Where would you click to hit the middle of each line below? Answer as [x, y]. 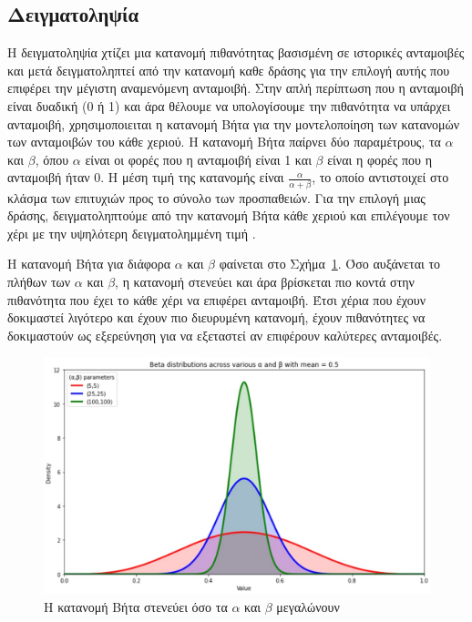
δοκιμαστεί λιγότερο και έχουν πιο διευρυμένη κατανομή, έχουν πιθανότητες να [216, 317]
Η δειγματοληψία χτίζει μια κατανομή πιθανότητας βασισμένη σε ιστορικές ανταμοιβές [236, 52]
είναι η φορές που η [380, 159]
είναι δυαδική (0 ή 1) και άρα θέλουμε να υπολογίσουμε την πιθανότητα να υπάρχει [229, 105]
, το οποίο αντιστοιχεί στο [380, 177]
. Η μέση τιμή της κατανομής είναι [192, 177]
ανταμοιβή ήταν [49, 177]
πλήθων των [39, 282]
